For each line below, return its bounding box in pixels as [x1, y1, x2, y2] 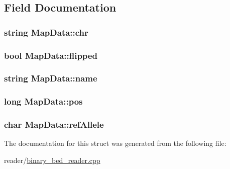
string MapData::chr [4, 26, 88, 38]
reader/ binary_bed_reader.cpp [4, 154, 100, 165]
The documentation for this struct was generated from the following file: [4, 138, 226, 148]
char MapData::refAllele [4, 118, 104, 131]
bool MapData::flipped [4, 49, 97, 61]
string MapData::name [4, 72, 97, 84]
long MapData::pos [4, 95, 83, 108]
